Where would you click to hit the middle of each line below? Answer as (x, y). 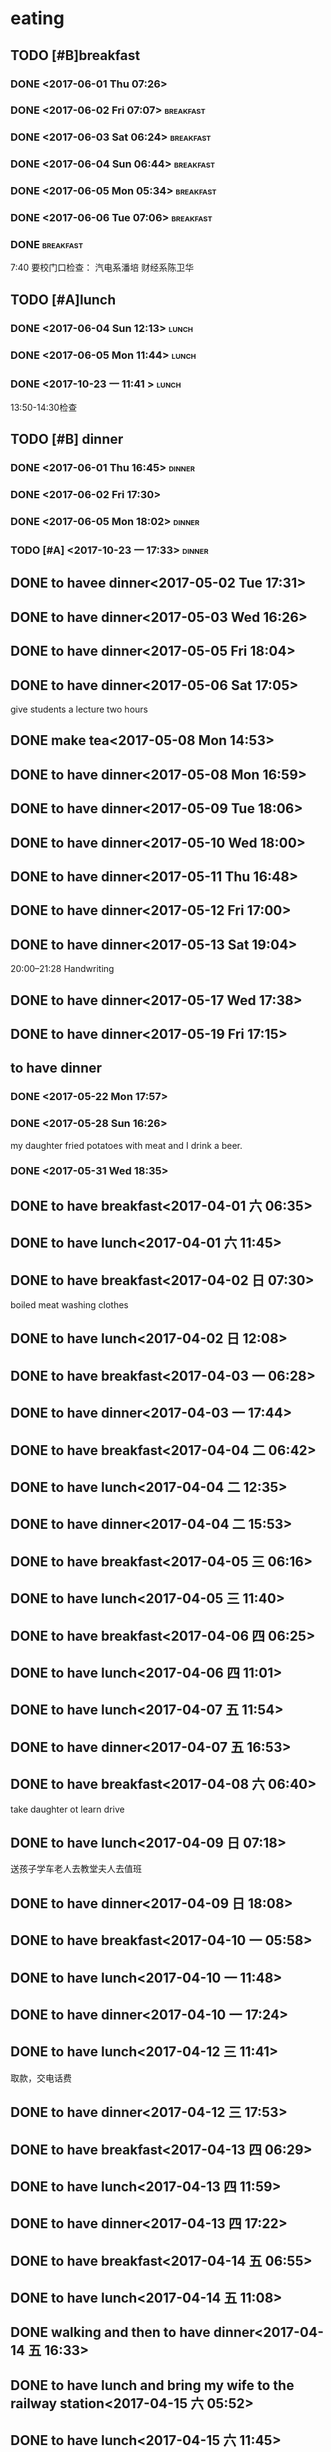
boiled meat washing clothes (69, 1305)
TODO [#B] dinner (67, 439)
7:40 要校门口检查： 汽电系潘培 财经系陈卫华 (102, 268)
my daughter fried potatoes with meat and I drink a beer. (126, 1145)
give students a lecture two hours (79, 709)
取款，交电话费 (41, 2078)
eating (37, 18)
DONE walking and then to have (110, 2332)
